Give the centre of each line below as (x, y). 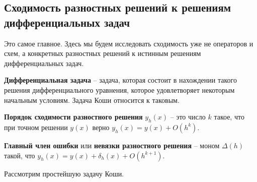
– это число (188, 117)
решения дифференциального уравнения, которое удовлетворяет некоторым (119, 89)
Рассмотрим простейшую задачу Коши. (64, 173)
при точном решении (36, 127)
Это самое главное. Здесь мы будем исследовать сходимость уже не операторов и (129, 43)
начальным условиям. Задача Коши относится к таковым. (92, 100)
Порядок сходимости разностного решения (73, 117)
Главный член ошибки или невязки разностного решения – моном (112, 145)
